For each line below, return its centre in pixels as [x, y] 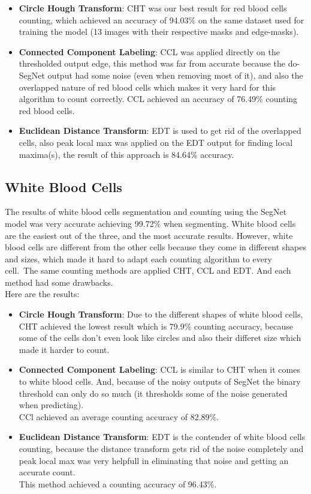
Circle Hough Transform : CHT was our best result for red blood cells [153, 8]
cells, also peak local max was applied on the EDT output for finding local [156, 142]
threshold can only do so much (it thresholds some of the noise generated [153, 393]
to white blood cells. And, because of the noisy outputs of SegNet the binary [160, 381]
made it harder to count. [64, 349]
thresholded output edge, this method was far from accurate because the [152, 63]
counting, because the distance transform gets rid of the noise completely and [161, 449]
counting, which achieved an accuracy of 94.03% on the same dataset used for [161, 20]
